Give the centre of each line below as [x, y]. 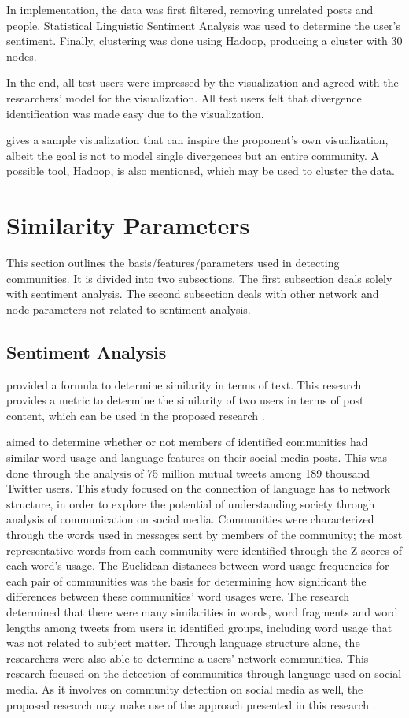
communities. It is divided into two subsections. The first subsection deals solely [199, 278]
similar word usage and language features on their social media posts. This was [197, 458]
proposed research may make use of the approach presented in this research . [191, 704]
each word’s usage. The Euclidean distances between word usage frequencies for [198, 565]
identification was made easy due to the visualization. [135, 113]
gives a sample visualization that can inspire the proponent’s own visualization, [197, 140]
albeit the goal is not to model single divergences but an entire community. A [193, 155]
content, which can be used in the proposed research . [136, 415]
